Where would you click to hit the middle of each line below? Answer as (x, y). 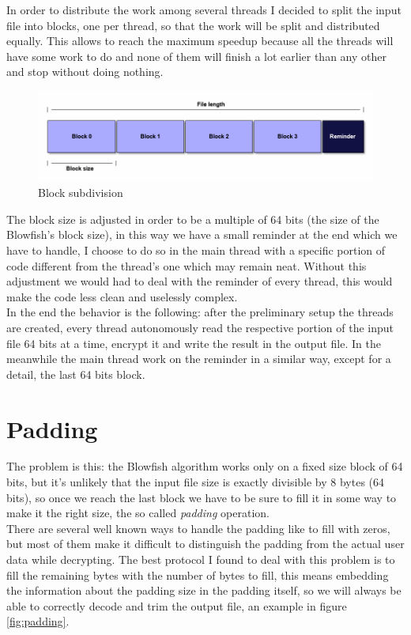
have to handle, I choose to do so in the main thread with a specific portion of (196, 250)
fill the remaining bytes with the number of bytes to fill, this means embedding (198, 575)
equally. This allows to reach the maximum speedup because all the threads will (200, 41)
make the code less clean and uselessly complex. (122, 296)
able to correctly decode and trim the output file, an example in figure (177, 605)
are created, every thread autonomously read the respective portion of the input (200, 327)
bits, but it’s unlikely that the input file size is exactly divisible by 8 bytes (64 (196, 482)
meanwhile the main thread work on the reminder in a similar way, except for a (199, 359)
